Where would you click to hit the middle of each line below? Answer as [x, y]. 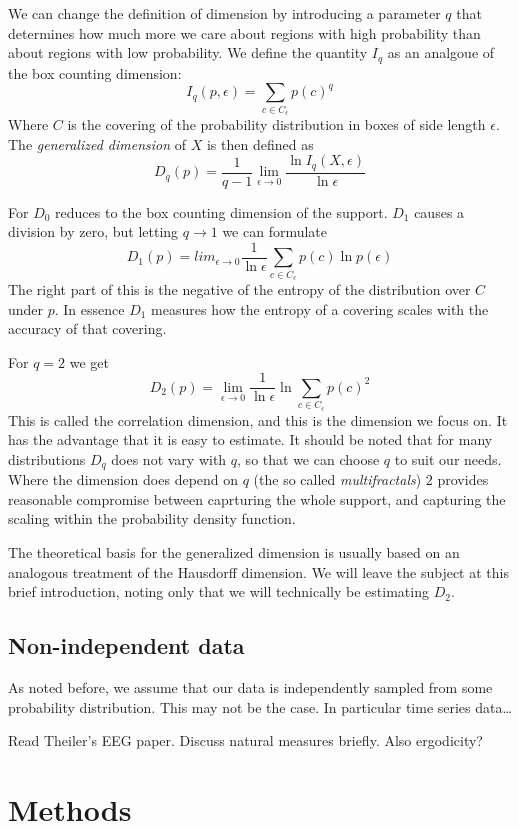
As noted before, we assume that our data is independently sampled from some [250, 687]
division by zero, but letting [93, 231]
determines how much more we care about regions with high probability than [244, 32]
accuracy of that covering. [87, 328]
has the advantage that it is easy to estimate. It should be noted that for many [250, 439]
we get [89, 361]
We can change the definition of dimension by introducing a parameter [224, 13]
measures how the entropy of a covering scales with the [320, 308]
